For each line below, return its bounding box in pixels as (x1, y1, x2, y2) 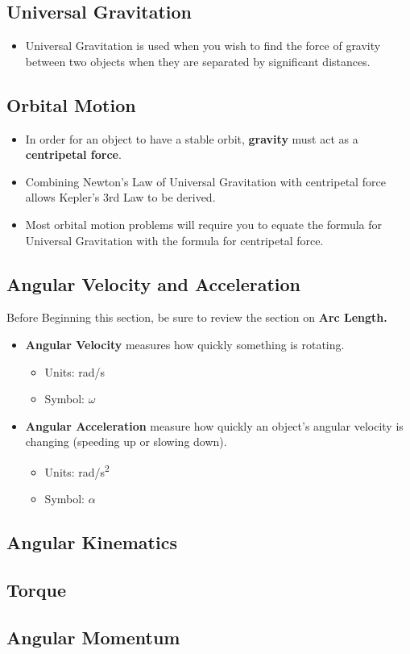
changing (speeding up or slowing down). (25, 433, 227, 450)
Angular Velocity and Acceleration (6, 271, 301, 296)
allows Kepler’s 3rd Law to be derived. (25, 189, 216, 206)
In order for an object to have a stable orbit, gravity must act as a (25, 130, 358, 147)
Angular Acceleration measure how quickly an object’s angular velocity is (25, 417, 404, 434)
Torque (6, 577, 67, 602)
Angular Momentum (6, 624, 180, 649)
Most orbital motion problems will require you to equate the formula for (25, 215, 382, 232)
